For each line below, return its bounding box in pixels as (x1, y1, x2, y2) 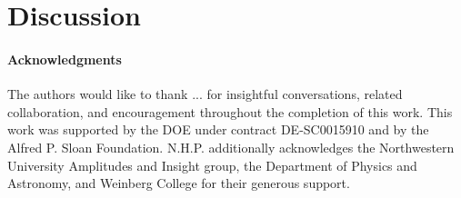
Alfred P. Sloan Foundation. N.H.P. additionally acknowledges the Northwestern (7, 137, 455, 156)
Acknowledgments (7, 49, 122, 68)
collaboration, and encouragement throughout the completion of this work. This (7, 102, 453, 121)
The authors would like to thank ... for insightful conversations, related (7, 84, 403, 104)
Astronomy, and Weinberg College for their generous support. (7, 173, 350, 193)
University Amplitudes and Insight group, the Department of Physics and (7, 155, 417, 174)
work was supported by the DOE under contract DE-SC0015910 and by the (7, 120, 429, 139)
